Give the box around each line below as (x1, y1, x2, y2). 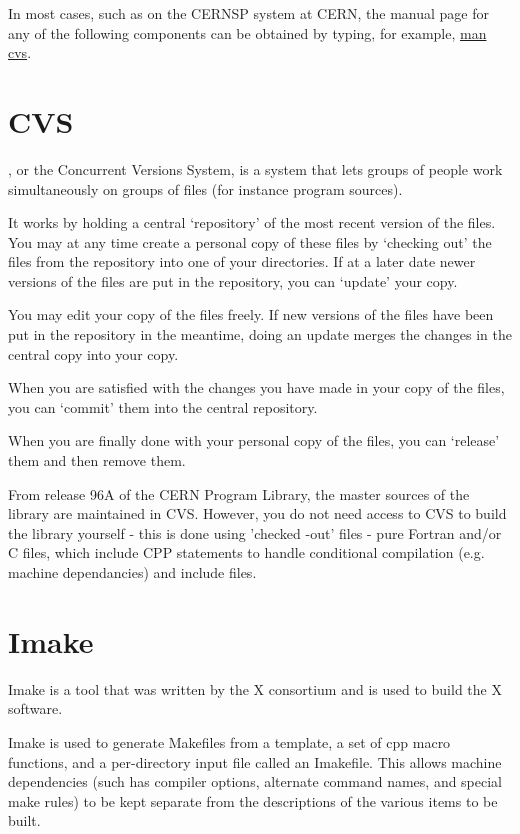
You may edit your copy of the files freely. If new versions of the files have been (8, 304, 494, 325)
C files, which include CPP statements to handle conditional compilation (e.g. (8, 542, 485, 563)
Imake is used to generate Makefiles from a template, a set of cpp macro (8, 731, 451, 752)
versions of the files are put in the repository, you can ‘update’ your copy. (8, 270, 458, 291)
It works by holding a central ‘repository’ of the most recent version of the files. (8, 212, 496, 233)
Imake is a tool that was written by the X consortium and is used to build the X (8, 678, 502, 699)
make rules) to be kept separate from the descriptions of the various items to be (8, 790, 498, 811)
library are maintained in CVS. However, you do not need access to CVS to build (8, 503, 507, 524)
